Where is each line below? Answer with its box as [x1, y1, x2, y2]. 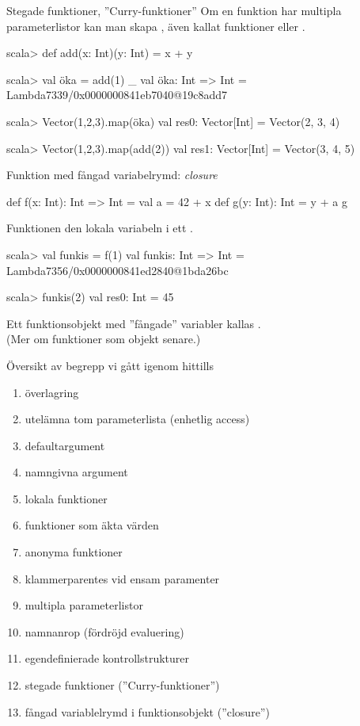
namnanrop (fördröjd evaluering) [25, 623, 184, 640]
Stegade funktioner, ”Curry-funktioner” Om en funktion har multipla [6, 2, 342, 18]
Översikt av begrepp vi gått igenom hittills [6, 357, 214, 373]
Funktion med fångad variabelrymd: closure [6, 166, 218, 183]
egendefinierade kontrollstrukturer [25, 650, 189, 667]
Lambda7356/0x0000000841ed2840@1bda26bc [6, 262, 229, 278]
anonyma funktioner [25, 544, 123, 560]
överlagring [25, 384, 79, 400]
